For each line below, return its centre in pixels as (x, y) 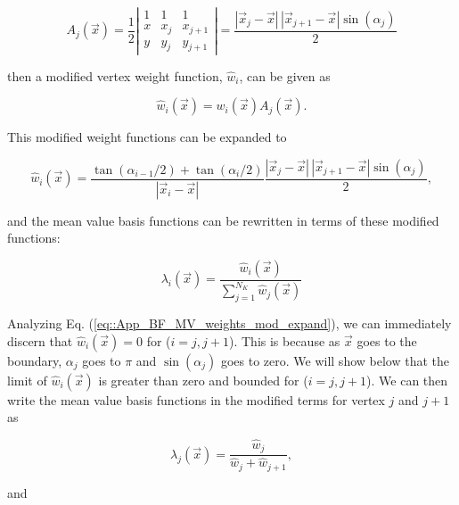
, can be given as (285, 75)
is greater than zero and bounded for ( (203, 380)
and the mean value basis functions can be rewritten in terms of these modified (223, 220)
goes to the (387, 340)
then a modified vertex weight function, (115, 75)
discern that (40, 340)
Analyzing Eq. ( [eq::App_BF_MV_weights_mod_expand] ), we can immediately (229, 323)
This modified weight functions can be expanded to (147, 137)
